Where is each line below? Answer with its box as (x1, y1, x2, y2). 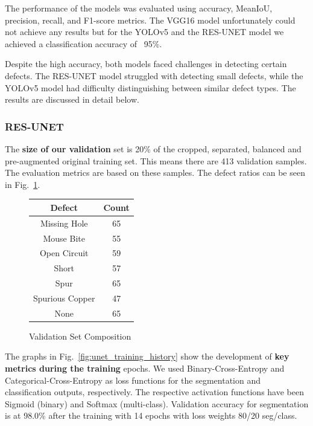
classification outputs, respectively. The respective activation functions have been (5, 386, 304, 398)
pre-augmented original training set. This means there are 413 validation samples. (5, 154, 307, 167)
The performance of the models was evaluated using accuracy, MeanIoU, (5, 2, 273, 14)
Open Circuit (39, 247, 89, 259)
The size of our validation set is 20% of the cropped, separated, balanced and (5, 142, 302, 155)
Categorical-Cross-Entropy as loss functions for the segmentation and (5, 373, 261, 386)
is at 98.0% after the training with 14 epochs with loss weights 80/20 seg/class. (5, 409, 297, 422)
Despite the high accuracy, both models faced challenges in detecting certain (5, 57, 287, 70)
